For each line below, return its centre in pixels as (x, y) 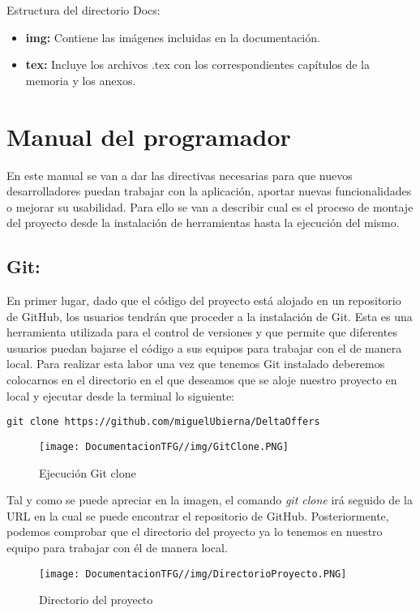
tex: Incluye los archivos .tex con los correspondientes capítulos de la (198, 64)
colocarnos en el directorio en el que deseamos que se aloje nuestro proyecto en (202, 380)
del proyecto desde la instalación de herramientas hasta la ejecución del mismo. (203, 223)
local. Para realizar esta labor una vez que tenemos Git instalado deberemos (196, 364)
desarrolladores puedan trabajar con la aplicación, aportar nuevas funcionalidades (209, 191)
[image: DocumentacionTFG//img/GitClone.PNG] (164, 446)
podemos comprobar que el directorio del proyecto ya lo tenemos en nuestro (195, 532)
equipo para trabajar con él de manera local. (117, 547)
